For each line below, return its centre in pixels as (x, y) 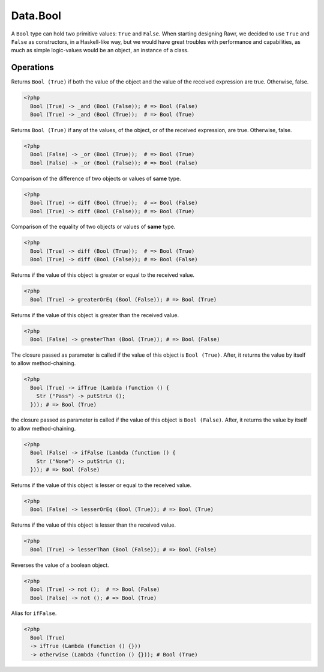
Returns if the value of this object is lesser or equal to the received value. (101, 485)
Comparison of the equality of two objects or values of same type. (93, 227)
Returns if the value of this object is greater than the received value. (95, 315)
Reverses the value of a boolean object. (60, 565)
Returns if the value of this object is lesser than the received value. (94, 525)
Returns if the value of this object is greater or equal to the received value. (103, 275)
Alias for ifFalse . (34, 613)
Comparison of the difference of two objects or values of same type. (96, 178)
